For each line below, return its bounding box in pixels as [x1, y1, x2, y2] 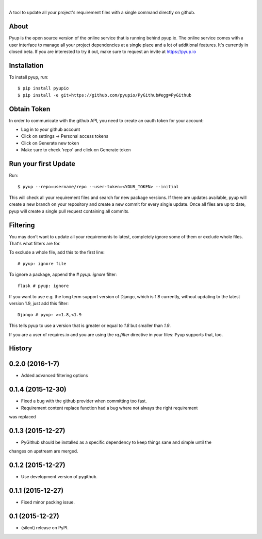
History [9, 344, 33, 353]
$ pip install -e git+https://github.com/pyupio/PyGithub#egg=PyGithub [17, 92, 192, 98]
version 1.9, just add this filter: [9, 301, 69, 306]
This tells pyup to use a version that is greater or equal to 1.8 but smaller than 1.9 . [9, 323, 171, 328]
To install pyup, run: [9, 74, 49, 80]
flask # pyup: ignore [17, 283, 69, 288]
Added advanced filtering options [21, 373, 88, 378]
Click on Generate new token [21, 140, 80, 146]
